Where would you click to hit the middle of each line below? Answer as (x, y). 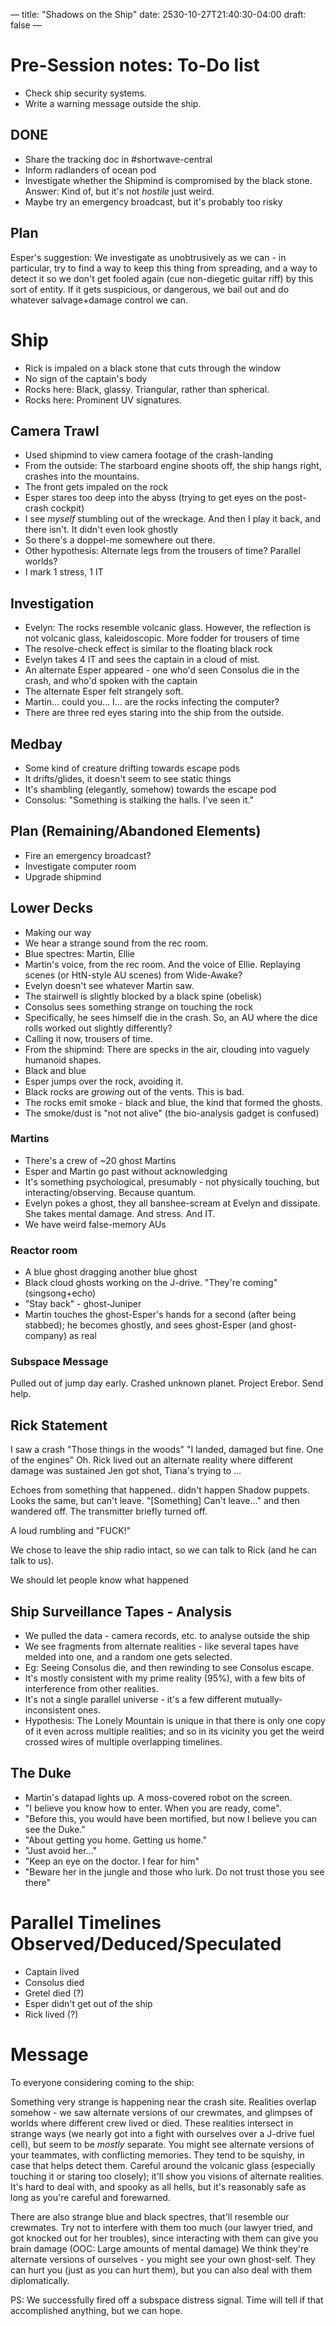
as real (83, 1336)
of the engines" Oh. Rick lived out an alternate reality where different (151, 1460)
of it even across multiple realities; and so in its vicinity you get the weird (174, 1731)
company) (46, 1336)
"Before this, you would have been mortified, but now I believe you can (171, 1818)
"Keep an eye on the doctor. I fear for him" (112, 1861)
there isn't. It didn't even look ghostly (101, 530)
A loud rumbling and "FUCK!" (71, 1531)
